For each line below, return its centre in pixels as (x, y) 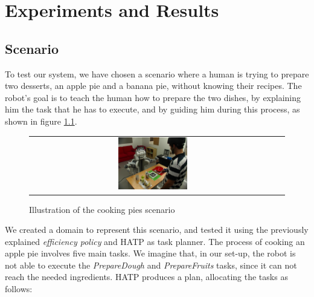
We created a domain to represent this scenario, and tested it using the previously (157, 230)
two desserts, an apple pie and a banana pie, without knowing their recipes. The (153, 86)
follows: (19, 289)
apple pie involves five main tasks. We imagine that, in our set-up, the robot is (150, 253)
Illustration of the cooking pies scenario (102, 209)
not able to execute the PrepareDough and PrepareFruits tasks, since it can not (151, 265)
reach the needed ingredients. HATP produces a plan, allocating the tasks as (146, 277)
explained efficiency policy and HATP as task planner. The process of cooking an (155, 241)
